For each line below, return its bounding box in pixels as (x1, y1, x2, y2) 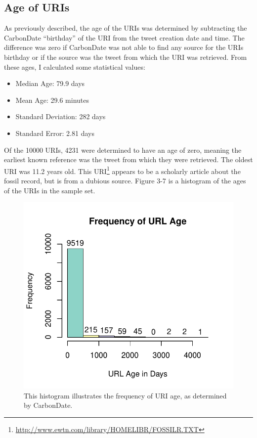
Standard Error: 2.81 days (15, 128, 94, 138)
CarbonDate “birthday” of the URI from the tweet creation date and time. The (4, 32, 245, 43)
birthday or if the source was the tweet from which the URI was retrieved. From (4, 51, 247, 62)
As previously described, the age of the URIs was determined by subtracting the (4, 23, 247, 33)
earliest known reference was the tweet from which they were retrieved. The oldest (4, 154, 253, 165)
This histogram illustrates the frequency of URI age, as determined (24, 390, 227, 400)
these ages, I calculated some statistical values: (4, 61, 145, 72)
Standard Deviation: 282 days (15, 111, 106, 122)
